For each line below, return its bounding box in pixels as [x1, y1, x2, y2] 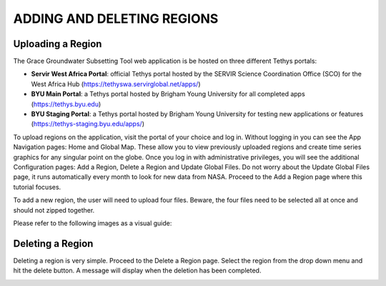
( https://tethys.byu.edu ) [31, 100, 102, 108]
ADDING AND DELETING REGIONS [13, 11, 219, 26]
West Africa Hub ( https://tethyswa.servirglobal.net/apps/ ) [31, 79, 201, 88]
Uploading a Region [13, 38, 102, 50]
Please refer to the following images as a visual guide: [13, 218, 172, 228]
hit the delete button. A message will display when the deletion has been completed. [13, 266, 262, 275]
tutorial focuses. [13, 183, 61, 191]
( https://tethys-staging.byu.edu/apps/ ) [31, 120, 144, 128]
